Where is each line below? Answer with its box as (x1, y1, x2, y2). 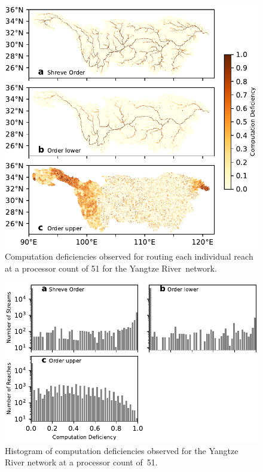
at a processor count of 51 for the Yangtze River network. (5, 261, 217, 274)
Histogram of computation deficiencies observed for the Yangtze (5, 444, 238, 456)
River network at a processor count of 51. (5, 456, 158, 468)
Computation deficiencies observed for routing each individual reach (5, 250, 253, 263)
